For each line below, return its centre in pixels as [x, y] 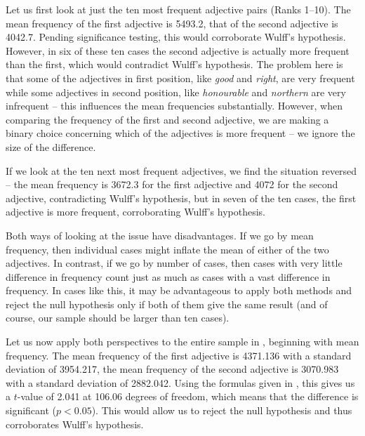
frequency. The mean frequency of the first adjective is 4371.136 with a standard [179, 355]
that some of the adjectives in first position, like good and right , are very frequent [180, 78]
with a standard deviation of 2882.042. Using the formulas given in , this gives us [180, 382]
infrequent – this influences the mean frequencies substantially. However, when [174, 106]
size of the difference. [51, 146]
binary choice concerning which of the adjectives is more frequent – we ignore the [180, 133]
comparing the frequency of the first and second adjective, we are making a [167, 119]
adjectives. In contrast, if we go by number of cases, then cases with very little [174, 263]
